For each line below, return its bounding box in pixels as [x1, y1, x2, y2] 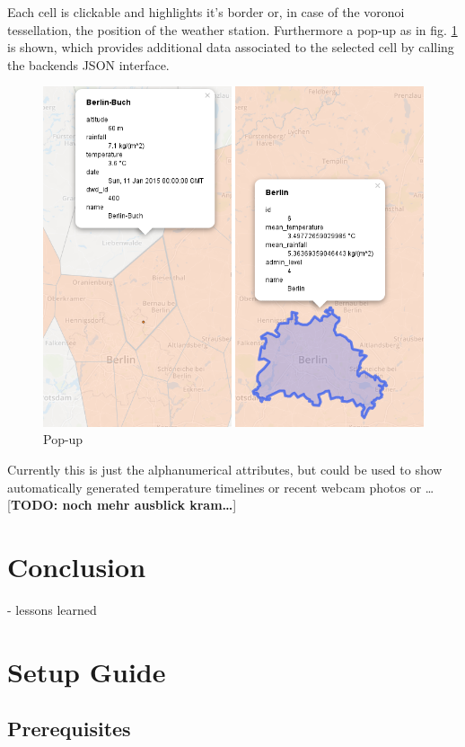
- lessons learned [7, 600, 97, 618]
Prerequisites [7, 715, 131, 743]
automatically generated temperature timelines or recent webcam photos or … [7, 477, 434, 496]
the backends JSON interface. [7, 55, 170, 74]
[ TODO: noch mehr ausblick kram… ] [7, 495, 237, 514]
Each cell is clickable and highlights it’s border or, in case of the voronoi [7, 3, 405, 21]
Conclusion [7, 547, 146, 584]
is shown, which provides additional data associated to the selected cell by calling [7, 38, 454, 57]
